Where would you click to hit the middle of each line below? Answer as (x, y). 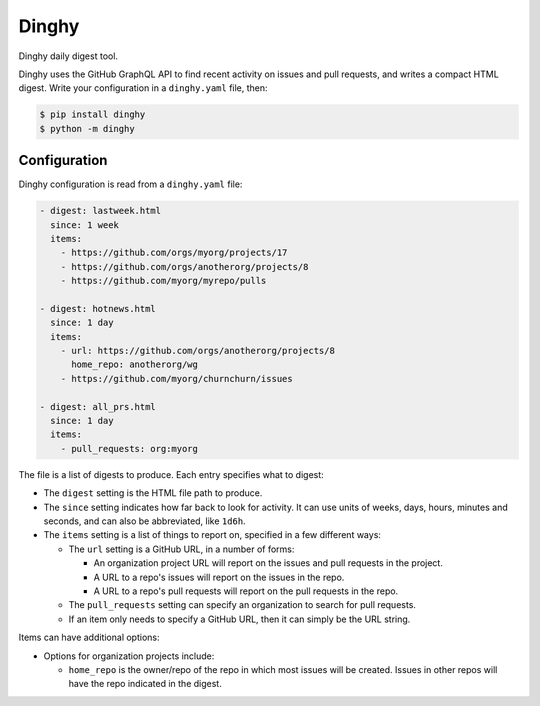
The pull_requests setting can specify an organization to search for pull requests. (242, 605)
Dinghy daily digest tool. (68, 56)
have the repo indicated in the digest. (145, 684)
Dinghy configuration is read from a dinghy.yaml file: (130, 184)
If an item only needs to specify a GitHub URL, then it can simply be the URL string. (239, 619)
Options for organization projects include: (129, 656)
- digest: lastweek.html (100, 211)
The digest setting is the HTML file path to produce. (153, 493)
